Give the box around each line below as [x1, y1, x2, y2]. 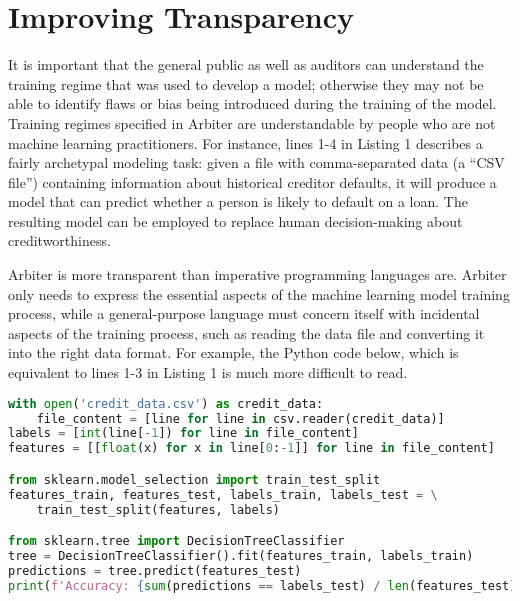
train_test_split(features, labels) [36, 502, 281, 517]
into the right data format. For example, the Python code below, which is [8, 342, 459, 363]
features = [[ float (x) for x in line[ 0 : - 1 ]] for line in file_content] [8, 441, 495, 456]
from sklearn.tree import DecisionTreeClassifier [8, 534, 345, 549]
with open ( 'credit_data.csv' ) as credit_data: [8, 396, 324, 411]
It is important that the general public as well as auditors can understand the [8, 54, 484, 75]
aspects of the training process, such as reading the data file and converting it [8, 322, 485, 343]
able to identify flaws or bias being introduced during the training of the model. [8, 93, 497, 114]
